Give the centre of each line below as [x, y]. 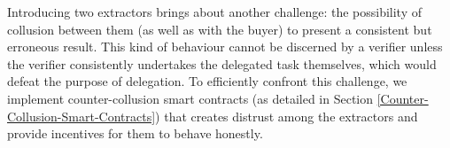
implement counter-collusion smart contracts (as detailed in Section [190, 98]
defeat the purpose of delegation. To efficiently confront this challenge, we [207, 81]
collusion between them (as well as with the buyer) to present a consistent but [220, 29]
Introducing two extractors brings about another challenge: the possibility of [214, 12]
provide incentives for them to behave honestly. [135, 133]
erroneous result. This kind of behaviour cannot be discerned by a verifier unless [225, 47]
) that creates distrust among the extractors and [287, 116]
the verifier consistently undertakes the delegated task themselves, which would [222, 63]
